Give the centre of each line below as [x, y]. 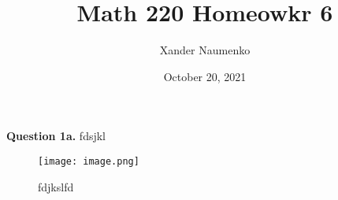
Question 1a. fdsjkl [56, 136]
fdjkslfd [56, 186]
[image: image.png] [89, 161]
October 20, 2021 [205, 76]
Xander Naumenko [205, 50]
